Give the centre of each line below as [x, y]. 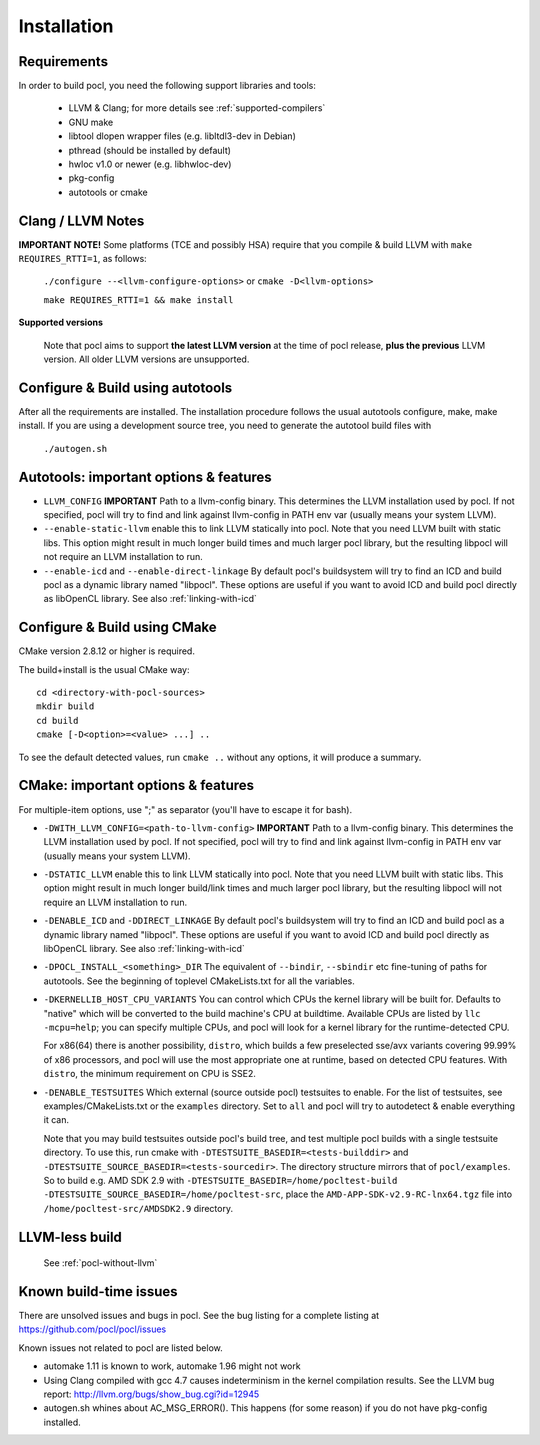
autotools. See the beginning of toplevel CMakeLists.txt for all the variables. [199, 981]
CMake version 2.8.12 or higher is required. [106, 651]
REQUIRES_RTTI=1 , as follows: [82, 259]
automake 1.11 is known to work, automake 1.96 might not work [172, 1366]
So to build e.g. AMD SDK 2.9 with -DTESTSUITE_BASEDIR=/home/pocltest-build [220, 1180]
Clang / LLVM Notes [81, 220]
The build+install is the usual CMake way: [104, 669]
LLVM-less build [70, 1236]
